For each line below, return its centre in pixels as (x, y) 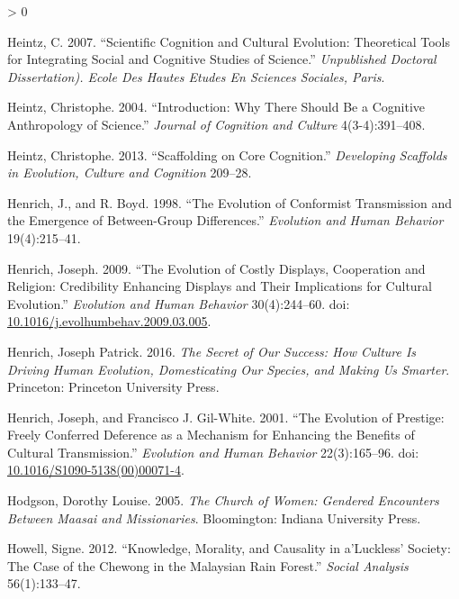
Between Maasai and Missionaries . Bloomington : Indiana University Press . (214, 517)
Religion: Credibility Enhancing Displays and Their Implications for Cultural (220, 286)
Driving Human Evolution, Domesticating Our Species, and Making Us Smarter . (229, 369)
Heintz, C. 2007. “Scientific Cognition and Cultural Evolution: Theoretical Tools (229, 41)
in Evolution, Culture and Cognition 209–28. (130, 172)
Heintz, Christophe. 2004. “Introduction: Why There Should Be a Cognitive (216, 107)
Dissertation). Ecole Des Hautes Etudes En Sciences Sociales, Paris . (196, 76)
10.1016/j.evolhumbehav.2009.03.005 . (109, 321)
